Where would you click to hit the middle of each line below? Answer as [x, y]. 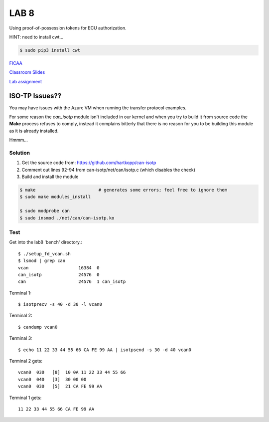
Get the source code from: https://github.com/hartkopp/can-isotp [89, 163]
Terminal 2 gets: [26, 361]
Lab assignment [26, 81]
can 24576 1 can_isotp [72, 282]
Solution [20, 153]
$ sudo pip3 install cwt [50, 50]
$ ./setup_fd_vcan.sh [44, 254]
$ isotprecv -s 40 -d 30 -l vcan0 [60, 305]
